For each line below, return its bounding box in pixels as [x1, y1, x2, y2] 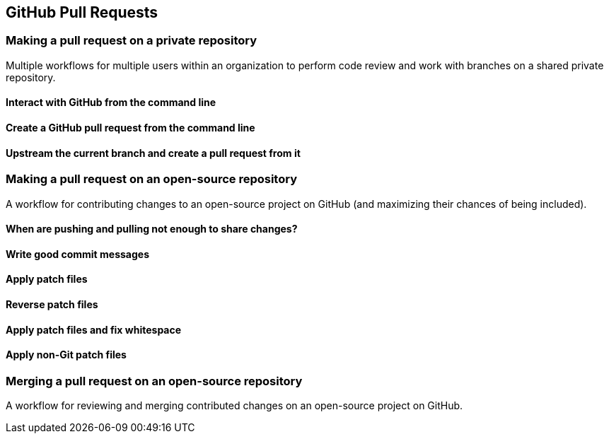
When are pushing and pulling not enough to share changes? [6, 223, 298, 235]
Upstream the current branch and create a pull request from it [6, 146, 301, 159]
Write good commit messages [6, 247, 149, 260]
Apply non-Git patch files [6, 349, 127, 361]
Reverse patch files [6, 298, 98, 311]
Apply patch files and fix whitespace [6, 323, 182, 336]
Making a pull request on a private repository [6, 33, 257, 48]
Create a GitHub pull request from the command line [6, 122, 255, 134]
